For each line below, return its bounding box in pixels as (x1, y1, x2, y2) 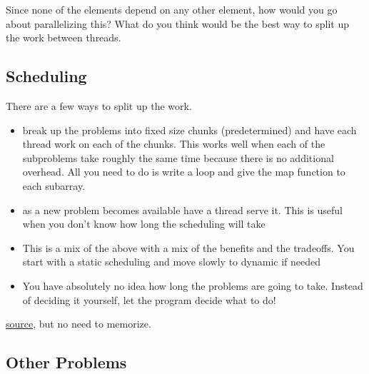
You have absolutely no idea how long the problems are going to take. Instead (22, 278, 363, 293)
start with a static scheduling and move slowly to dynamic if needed (22, 254, 321, 269)
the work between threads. (6, 30, 121, 45)
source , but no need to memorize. (6, 316, 151, 331)
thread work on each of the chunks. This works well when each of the (22, 136, 325, 151)
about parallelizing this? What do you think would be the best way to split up (6, 16, 349, 31)
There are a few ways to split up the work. (6, 98, 192, 113)
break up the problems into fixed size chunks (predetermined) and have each (22, 122, 357, 137)
